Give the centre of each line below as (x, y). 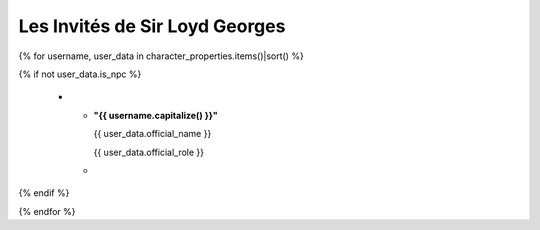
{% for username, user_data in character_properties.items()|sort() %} (161, 56)
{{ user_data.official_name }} (152, 134)
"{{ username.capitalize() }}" (156, 115)
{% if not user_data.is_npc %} (80, 74)
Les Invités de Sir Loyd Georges (152, 26)
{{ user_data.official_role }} (149, 152)
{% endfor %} (47, 211)
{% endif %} (44, 193)
